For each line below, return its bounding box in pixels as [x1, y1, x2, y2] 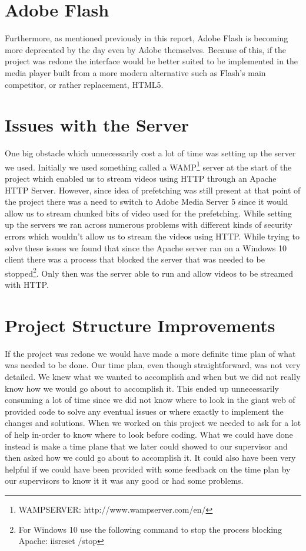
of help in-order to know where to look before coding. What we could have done [5, 428, 293, 440]
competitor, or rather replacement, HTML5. [5, 78, 164, 90]
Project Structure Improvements [5, 313, 275, 337]
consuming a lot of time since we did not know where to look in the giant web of [5, 393, 295, 406]
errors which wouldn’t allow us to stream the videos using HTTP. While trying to [5, 230, 300, 242]
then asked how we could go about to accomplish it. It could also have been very [5, 451, 296, 464]
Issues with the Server [5, 113, 189, 137]
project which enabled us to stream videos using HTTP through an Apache [5, 172, 277, 185]
